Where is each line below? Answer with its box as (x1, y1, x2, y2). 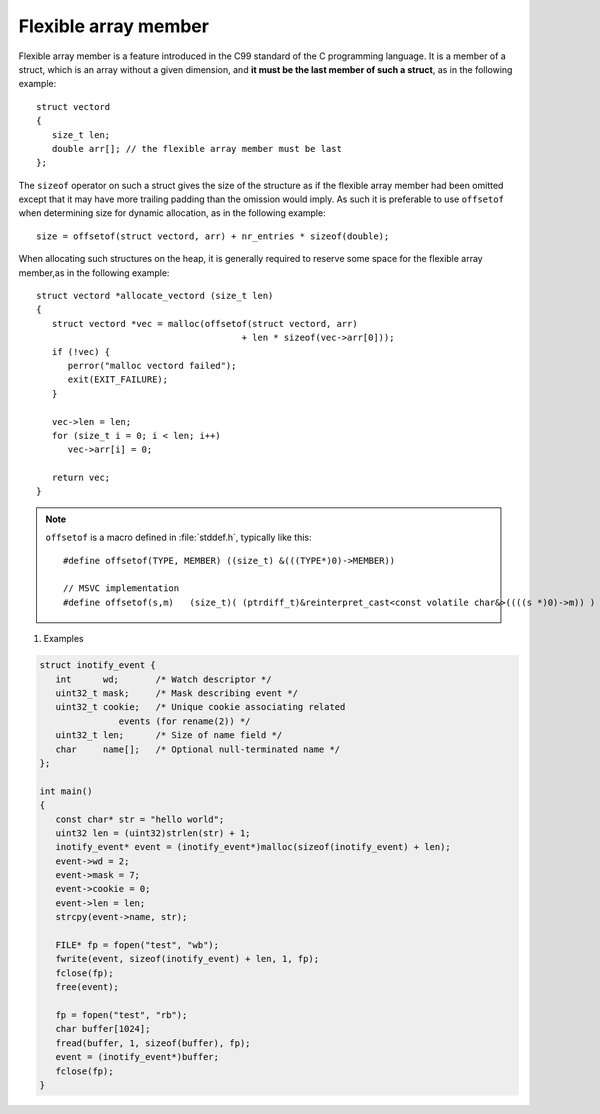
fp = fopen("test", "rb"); (55, 1009, 188, 1020)
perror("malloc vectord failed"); (67, 360, 237, 371)
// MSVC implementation (63, 583, 180, 594)
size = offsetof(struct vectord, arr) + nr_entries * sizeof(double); (36, 230, 390, 242)
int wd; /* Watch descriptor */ (55, 673, 272, 685)
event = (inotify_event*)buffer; (55, 1051, 220, 1063)
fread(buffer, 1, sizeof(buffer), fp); (55, 1037, 251, 1049)
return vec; (51, 472, 111, 484)
